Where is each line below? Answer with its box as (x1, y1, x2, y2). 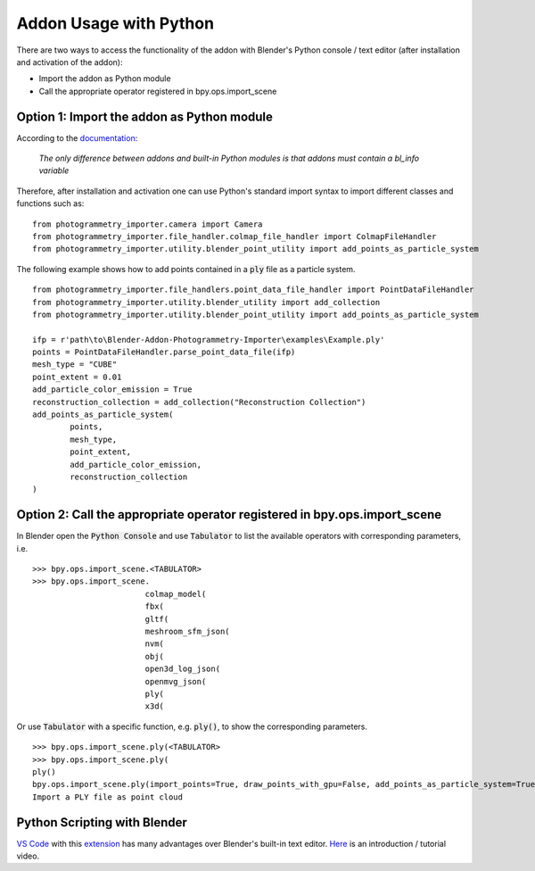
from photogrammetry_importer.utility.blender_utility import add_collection (32, 297, 381, 307)
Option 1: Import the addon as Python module (16, 109, 274, 124)
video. (16, 850, 40, 861)
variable (38, 165, 70, 176)
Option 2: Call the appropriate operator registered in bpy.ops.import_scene (16, 507, 442, 522)
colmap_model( (144, 589, 207, 599)
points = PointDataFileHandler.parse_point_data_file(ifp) (32, 347, 296, 357)
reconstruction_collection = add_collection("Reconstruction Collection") (32, 397, 366, 407)
